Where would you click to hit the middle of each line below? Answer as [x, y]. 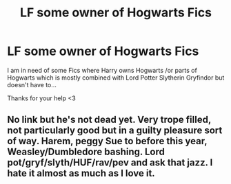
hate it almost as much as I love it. [81, 173]
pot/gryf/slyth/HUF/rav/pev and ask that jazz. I [110, 163]
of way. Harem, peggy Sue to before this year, [107, 141]
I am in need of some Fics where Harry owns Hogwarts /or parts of [102, 70]
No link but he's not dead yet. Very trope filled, [109, 120]
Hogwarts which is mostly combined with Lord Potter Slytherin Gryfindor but [116, 78]
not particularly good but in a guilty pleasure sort [115, 131]
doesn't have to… [32, 84]
